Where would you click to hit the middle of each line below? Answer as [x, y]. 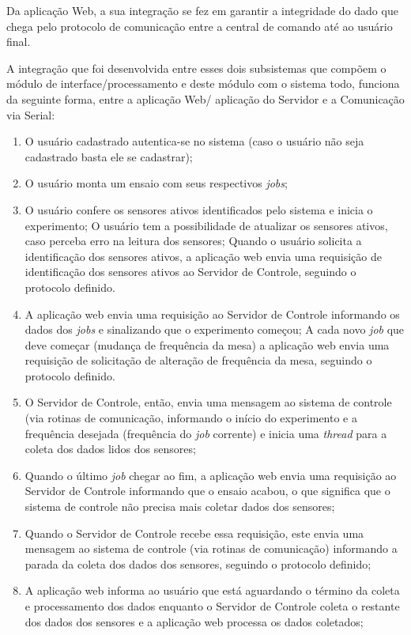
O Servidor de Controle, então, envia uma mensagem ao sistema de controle [208, 402]
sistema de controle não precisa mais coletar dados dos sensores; [180, 506]
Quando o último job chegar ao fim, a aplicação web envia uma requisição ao [211, 475]
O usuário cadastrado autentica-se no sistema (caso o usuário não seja [194, 141]
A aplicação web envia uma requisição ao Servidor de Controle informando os [212, 314]
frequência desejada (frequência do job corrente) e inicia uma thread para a [206, 433]
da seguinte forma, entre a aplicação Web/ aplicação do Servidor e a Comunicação [205, 98]
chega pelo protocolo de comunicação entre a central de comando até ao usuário [200, 26]
